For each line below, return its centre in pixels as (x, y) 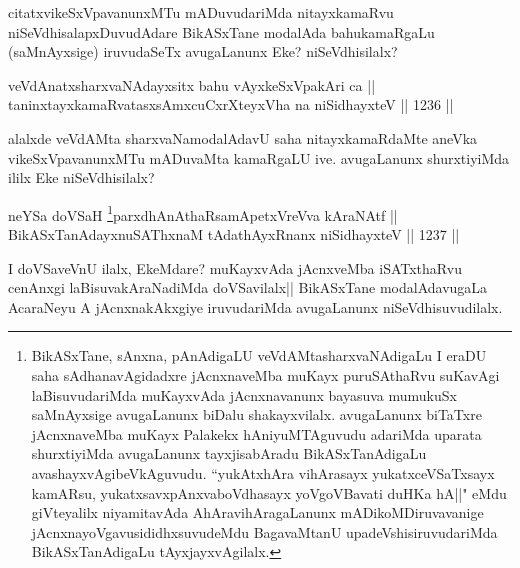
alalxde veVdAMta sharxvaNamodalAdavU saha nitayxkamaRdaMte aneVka (243, 137)
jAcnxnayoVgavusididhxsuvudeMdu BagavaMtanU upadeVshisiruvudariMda (264, 531)
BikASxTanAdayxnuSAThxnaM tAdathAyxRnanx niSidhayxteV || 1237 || (234, 234)
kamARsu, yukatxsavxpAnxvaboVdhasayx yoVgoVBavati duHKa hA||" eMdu (269, 492)
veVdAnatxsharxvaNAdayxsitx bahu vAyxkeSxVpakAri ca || (192, 84)
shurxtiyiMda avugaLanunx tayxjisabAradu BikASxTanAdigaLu (229, 453)
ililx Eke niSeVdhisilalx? (81, 177)
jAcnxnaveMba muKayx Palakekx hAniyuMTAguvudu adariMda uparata (256, 433)
